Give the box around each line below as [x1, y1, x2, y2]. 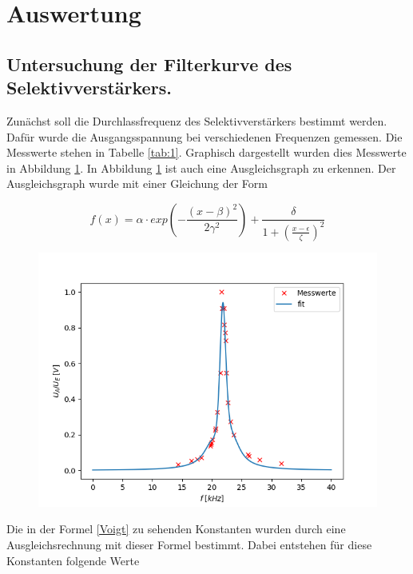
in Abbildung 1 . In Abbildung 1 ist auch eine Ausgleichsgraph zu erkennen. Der [6, 159, 396, 176]
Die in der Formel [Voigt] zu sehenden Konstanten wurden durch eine [6, 520, 346, 537]
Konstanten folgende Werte [6, 552, 140, 568]
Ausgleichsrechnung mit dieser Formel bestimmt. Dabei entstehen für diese [6, 536, 372, 553]
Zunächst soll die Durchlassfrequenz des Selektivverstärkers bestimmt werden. [6, 112, 387, 129]
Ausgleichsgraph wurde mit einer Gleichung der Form [6, 175, 268, 192]
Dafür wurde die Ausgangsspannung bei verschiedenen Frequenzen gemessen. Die [6, 128, 403, 145]
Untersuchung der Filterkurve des [6, 51, 292, 76]
